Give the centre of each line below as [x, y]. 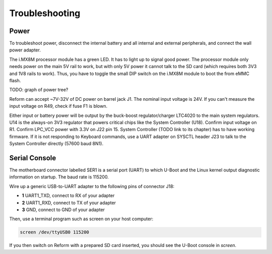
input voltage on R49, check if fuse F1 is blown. [58, 106]
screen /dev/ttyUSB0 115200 [54, 232]
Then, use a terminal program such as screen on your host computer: [81, 219]
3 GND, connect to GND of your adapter [63, 210]
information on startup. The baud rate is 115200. [59, 177]
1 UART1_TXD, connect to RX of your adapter [68, 196]
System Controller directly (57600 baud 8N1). [56, 144]
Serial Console [33, 158]
